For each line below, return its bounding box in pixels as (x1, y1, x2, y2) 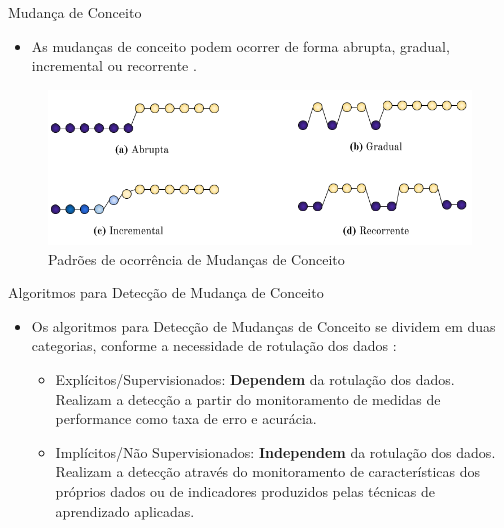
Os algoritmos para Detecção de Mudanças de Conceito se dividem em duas (31, 315, 496, 336)
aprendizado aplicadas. (55, 500, 195, 521)
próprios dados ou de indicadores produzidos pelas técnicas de (55, 480, 436, 501)
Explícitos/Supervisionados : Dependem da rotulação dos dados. (55, 369, 455, 389)
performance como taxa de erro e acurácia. (55, 408, 317, 429)
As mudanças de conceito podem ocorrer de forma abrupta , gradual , (31, 35, 450, 56)
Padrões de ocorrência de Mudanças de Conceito (48, 248, 345, 269)
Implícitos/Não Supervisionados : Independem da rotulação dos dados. (55, 441, 496, 462)
